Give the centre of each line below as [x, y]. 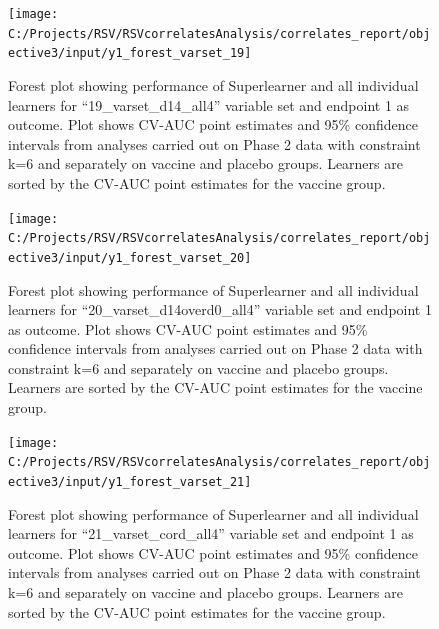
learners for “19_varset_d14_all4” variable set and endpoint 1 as [209, 104]
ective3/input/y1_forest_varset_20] [130, 257]
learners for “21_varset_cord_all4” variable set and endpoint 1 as [211, 533]
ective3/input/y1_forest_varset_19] [130, 53]
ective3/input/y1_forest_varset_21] [130, 481]
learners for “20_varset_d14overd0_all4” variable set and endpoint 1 [220, 309]
